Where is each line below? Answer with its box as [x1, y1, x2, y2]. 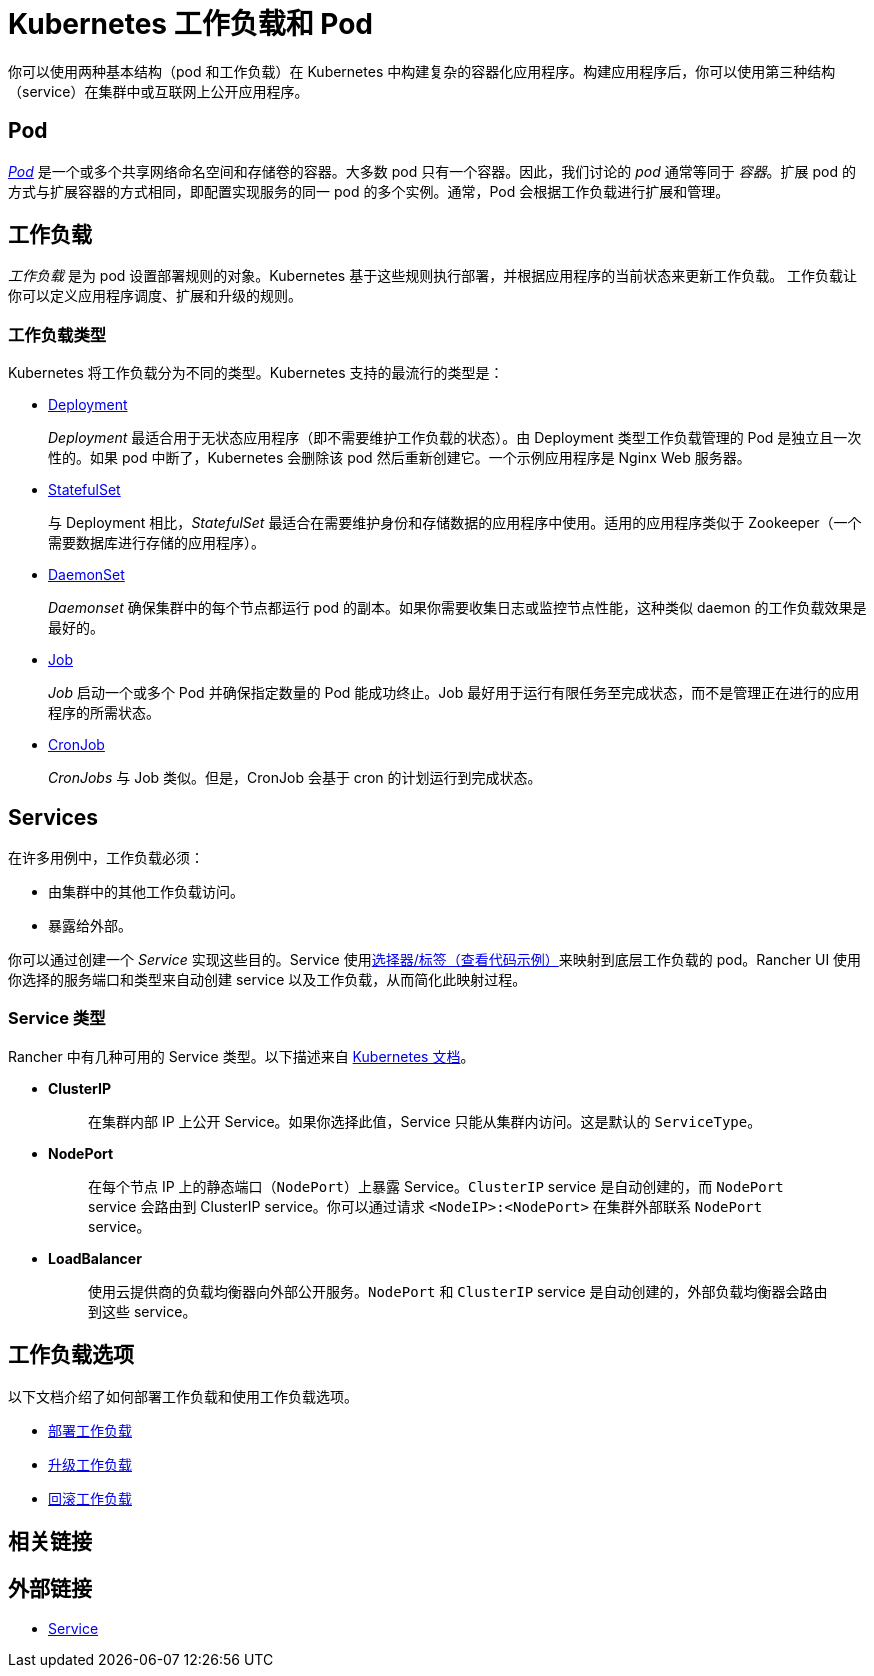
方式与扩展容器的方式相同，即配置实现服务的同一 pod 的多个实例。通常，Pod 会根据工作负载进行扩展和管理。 [8, 182, 730, 200]
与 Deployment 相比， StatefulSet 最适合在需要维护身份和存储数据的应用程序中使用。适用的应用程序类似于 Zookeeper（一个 [48, 514, 862, 532]
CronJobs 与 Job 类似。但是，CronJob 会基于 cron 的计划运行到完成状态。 [48, 769, 542, 787]
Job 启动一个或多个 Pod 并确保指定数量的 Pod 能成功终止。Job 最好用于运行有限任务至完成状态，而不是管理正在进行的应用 [48, 684, 860, 702]
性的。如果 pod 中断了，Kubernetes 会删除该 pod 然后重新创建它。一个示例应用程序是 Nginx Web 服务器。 [48, 449, 751, 467]
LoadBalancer [48, 1249, 142, 1267]
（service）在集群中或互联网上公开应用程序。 [8, 82, 309, 100]
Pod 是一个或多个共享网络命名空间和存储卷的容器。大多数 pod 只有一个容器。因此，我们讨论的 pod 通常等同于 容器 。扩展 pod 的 [8, 162, 857, 180]
